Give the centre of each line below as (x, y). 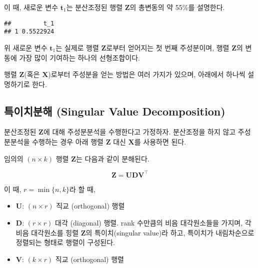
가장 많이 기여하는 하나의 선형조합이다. (79, 57)
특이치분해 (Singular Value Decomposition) (115, 111)
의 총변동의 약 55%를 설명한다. (177, 7)
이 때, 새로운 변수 (31, 7)
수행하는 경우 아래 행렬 (68, 142)
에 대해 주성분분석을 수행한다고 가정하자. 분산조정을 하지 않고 (139, 132)
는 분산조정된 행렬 (94, 7)
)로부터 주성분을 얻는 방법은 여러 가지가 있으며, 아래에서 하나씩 (147, 74)
